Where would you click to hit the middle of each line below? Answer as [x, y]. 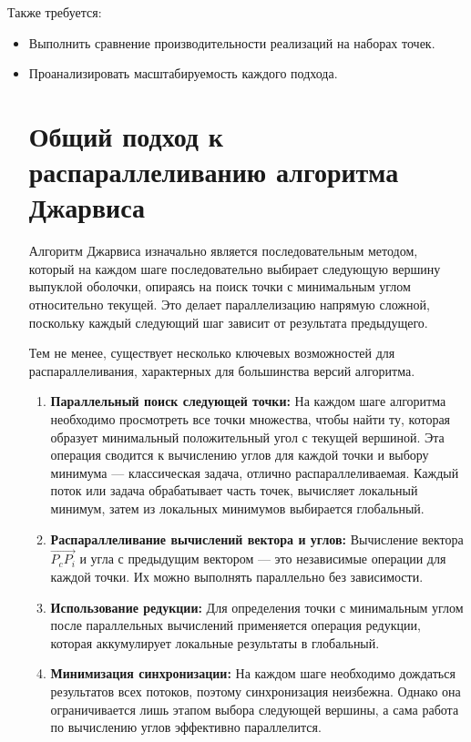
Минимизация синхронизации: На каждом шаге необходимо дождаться [253, 673]
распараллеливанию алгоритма [214, 172]
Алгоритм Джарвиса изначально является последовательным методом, [223, 251]
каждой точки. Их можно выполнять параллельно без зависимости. [237, 576]
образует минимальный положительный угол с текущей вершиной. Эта [247, 437]
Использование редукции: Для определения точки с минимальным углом [257, 607]
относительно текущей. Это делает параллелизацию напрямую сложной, [229, 305]
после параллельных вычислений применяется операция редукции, [235, 625]
